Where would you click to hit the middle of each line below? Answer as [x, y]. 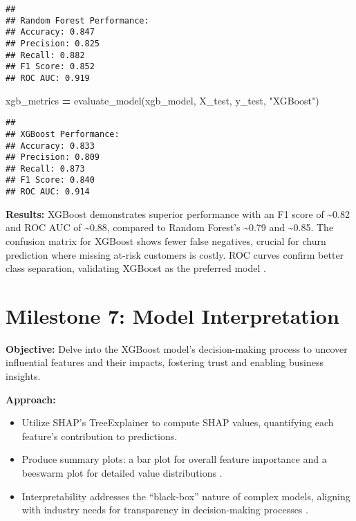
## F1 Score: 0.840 [50, 180]
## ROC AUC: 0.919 [48, 78]
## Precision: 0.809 [53, 157]
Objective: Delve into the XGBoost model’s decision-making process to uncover [177, 348]
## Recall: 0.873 [45, 168]
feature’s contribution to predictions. [100, 436]
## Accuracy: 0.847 [50, 32]
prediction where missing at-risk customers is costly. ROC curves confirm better [175, 254]
